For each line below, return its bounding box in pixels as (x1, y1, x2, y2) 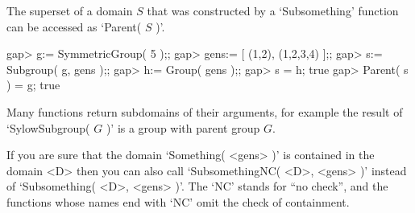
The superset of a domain (6, 2, 133, 18)
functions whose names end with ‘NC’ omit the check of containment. (6, 193, 350, 210)
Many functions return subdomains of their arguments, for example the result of (6, 103, 403, 120)
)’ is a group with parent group (106, 119, 260, 136)
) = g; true (6, 76, 60, 93)
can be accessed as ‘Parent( (6, 18, 142, 35)
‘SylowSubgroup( (6, 119, 90, 136)
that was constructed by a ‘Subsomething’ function (147, 2, 399, 18)
